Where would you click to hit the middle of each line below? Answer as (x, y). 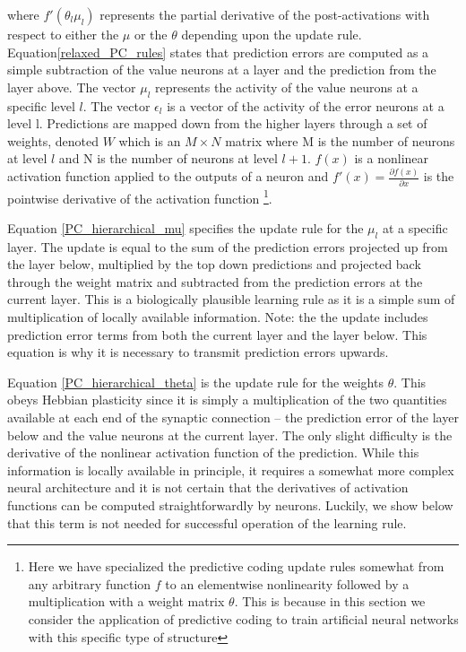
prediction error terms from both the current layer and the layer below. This (217, 334)
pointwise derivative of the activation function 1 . (140, 196)
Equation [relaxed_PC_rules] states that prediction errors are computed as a (218, 52)
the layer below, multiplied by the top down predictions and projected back (214, 264)
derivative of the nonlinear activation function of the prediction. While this (213, 452)
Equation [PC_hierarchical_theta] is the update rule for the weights (195, 382)
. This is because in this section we (330, 601)
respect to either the (63, 34)
